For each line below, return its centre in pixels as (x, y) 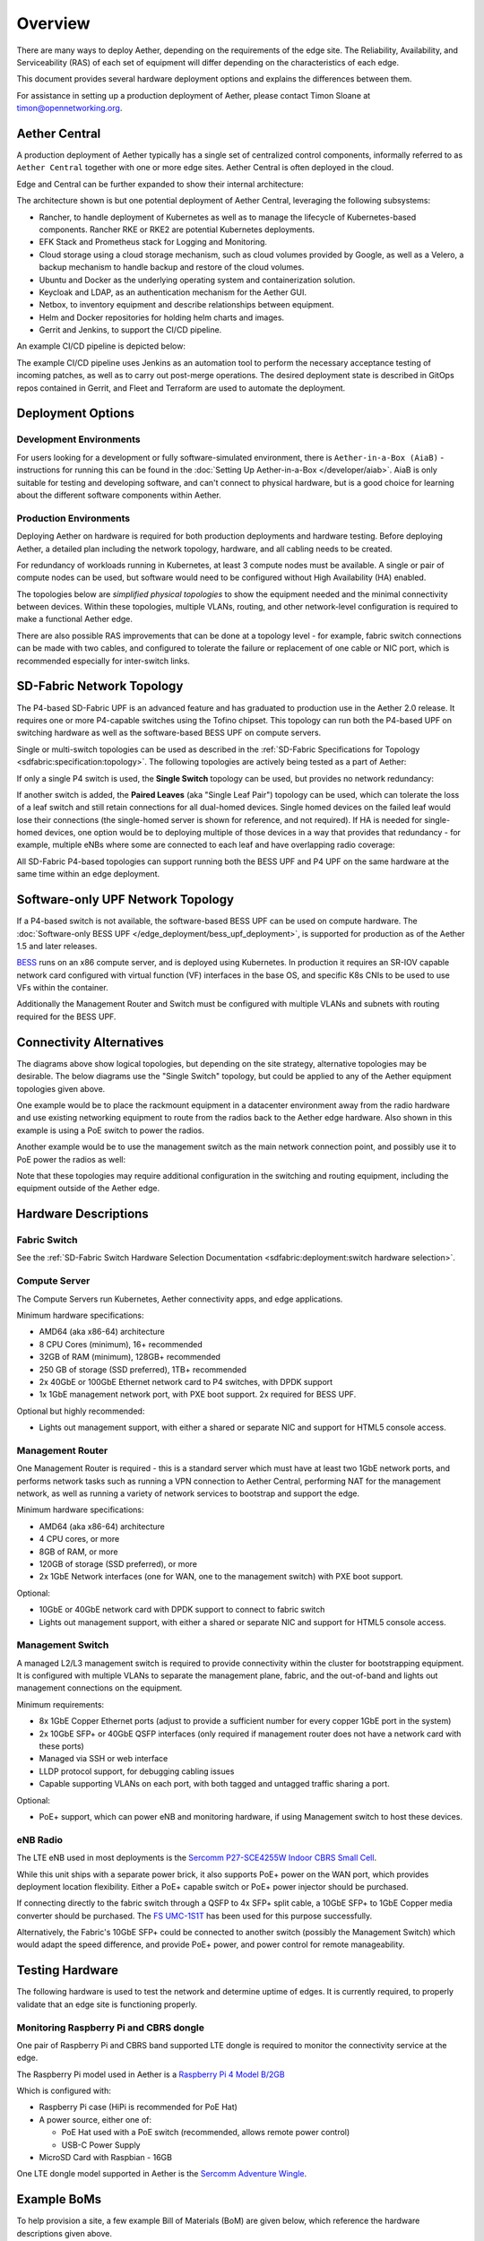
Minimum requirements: (60, 1704)
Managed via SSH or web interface (104, 1759)
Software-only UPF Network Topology (125, 900)
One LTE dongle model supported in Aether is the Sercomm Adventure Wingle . (162, 2174)
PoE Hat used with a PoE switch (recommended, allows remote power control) (206, 2133)
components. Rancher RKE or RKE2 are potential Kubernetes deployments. (177, 229)
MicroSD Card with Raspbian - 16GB (105, 2158)
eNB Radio (39, 1839)
